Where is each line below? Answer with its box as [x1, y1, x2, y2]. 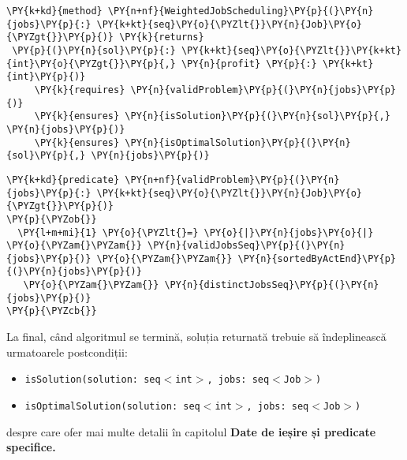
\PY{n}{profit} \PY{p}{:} [181, 58, 317, 69]
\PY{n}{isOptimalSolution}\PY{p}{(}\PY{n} [125, 137, 351, 148]
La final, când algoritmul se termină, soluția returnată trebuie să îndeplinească [6, 328, 386, 345]
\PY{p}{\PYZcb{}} [6, 305, 97, 317]
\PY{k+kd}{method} [6, 6, 103, 17]
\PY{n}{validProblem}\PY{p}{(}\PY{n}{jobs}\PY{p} [130, 84, 396, 95]
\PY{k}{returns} [119, 32, 204, 43]
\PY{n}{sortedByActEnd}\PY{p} [237, 252, 396, 264]
